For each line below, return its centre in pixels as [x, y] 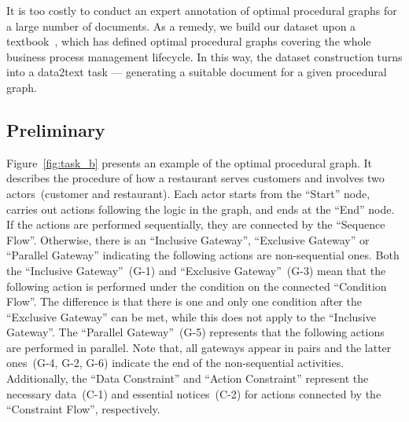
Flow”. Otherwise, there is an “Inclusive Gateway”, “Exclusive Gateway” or [188, 239]
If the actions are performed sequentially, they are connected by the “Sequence [196, 224]
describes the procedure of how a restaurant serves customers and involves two [195, 178]
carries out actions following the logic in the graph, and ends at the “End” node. [201, 209]
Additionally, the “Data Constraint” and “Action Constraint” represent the [188, 378]
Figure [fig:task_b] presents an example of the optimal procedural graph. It [190, 162]
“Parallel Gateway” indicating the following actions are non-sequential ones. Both [203, 255]
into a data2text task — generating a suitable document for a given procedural [197, 72]
